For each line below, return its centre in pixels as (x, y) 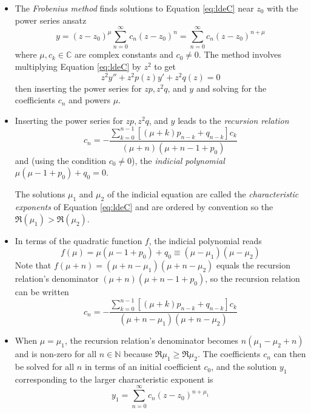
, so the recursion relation (252, 278)
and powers (89, 100)
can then (290, 354)
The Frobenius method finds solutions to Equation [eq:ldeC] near (134, 8)
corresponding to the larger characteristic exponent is (114, 379)
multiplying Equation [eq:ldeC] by (78, 66)
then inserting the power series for (78, 88)
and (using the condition (61, 160)
